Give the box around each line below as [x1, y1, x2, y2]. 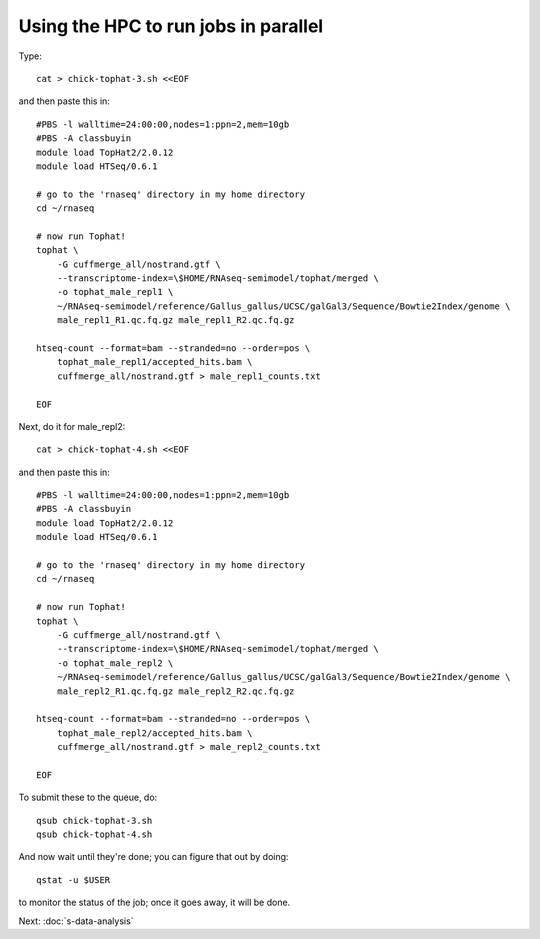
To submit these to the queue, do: [18, 791, 158, 804]
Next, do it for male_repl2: [18, 420, 126, 432]
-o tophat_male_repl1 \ [56, 286, 174, 298]
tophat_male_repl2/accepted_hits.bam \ [56, 727, 253, 739]
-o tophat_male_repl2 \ [56, 657, 174, 669]
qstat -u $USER [36, 874, 111, 885]
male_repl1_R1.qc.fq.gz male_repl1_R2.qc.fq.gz [56, 315, 295, 326]
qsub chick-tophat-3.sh [36, 815, 153, 826]
